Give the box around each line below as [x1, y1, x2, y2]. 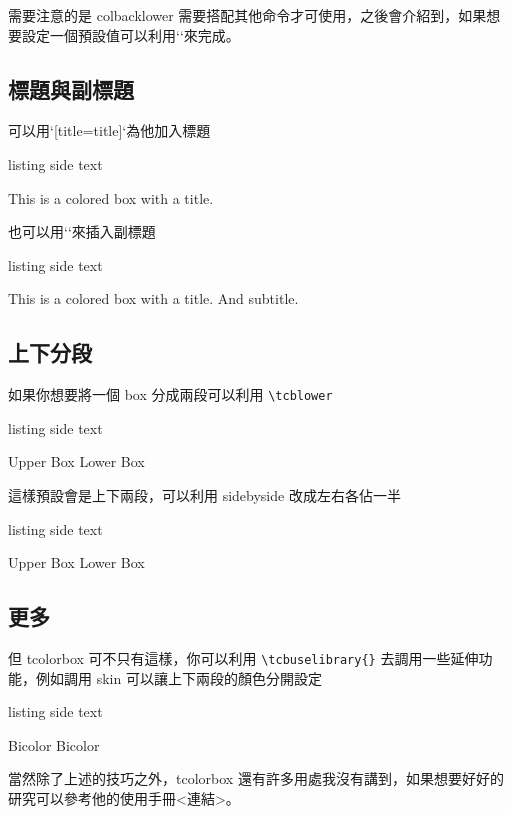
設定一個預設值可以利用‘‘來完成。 [21, 24, 240, 45]
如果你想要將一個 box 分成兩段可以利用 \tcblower [8, 384, 333, 405]
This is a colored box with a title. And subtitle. [8, 288, 299, 309]
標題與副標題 [8, 73, 134, 104]
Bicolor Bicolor [8, 734, 100, 755]
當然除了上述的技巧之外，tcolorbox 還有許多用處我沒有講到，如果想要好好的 [8, 768, 504, 789]
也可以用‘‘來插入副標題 [8, 221, 156, 242]
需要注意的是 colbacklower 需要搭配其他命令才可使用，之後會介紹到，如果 [8, 5, 487, 25]
